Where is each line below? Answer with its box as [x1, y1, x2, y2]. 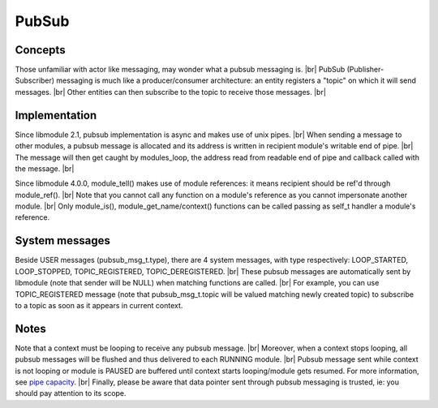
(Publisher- [346, 65, 384, 75]
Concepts [15, 43, 66, 57]
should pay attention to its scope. [15, 389, 127, 398]
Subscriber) [15, 75, 55, 85]
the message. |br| [15, 163, 75, 174]
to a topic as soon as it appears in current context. [15, 300, 183, 310]
